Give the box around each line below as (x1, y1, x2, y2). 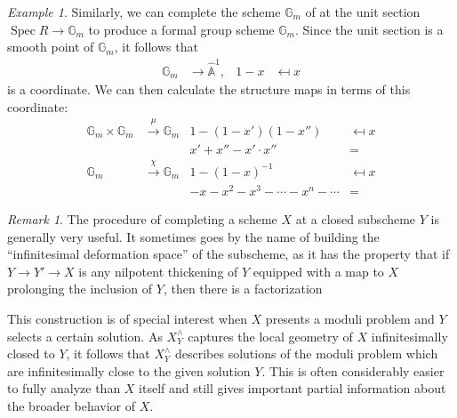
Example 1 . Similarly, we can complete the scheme (7, 3, 281, 20)
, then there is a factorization (163, 279, 323, 298)
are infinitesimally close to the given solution (7, 361, 251, 380)
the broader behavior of (7, 396, 136, 414)
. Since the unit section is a (294, 20, 444, 38)
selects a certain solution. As (7, 326, 163, 345)
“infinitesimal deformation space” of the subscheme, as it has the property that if (7, 245, 450, 263)
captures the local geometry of (188, 326, 353, 345)
